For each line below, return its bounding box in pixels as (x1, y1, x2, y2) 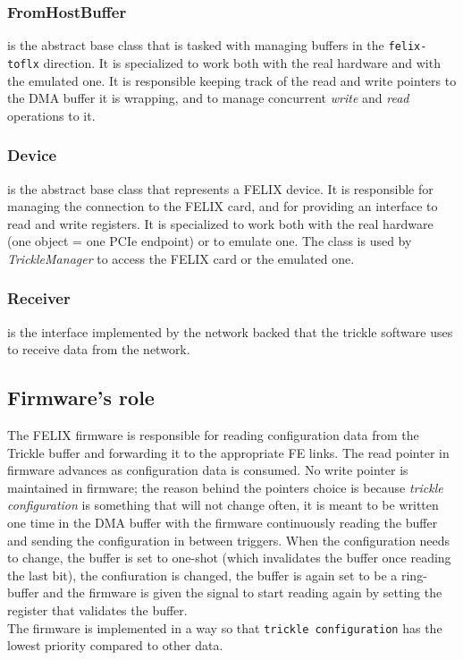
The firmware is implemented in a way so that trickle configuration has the (7, 618, 442, 637)
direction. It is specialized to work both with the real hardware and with (43, 53, 441, 72)
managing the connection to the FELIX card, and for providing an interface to (7, 197, 438, 216)
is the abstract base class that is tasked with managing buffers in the (7, 36, 384, 55)
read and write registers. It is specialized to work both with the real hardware (7, 214, 434, 233)
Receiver (7, 287, 71, 309)
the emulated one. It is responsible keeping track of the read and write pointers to (7, 71, 457, 89)
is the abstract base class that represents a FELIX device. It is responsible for (7, 179, 434, 198)
